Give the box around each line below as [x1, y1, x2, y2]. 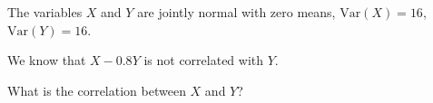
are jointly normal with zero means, [137, 3, 336, 21]
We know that [7, 51, 86, 70]
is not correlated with [143, 51, 264, 70]
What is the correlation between [7, 80, 186, 99]
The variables [7, 3, 83, 21]
